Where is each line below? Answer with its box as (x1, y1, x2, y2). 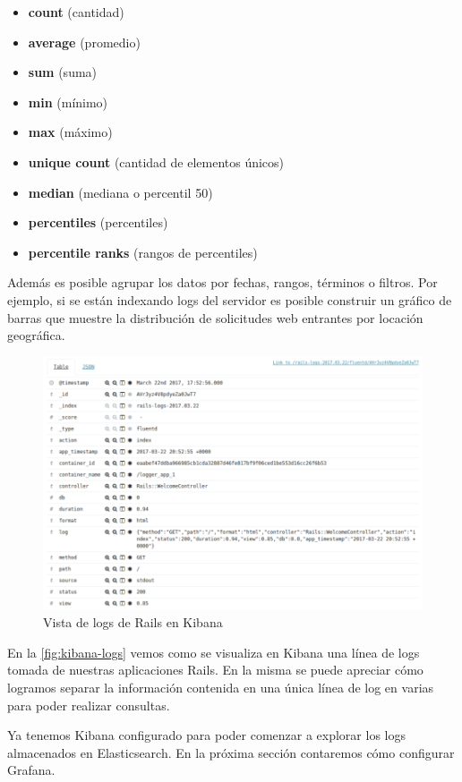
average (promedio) (28, 32, 141, 51)
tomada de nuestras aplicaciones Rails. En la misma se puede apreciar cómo (7, 660, 423, 679)
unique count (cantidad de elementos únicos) (28, 152, 285, 171)
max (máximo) (28, 123, 113, 141)
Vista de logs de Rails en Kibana (43, 613, 223, 632)
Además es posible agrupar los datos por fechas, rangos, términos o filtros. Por (7, 273, 438, 292)
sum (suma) (28, 63, 98, 81)
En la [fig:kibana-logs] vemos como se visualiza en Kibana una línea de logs (7, 642, 420, 661)
